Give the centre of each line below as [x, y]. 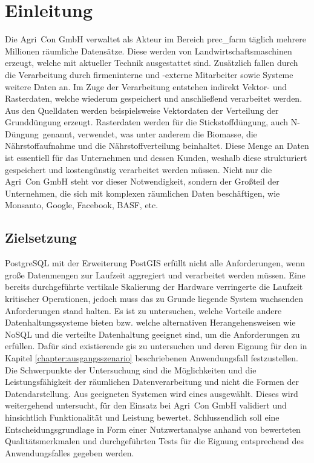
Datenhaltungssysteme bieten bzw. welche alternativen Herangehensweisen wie [150, 322]
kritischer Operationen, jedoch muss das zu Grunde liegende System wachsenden [154, 299]
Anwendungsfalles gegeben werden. [70, 452]
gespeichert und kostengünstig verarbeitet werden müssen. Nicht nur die [139, 169]
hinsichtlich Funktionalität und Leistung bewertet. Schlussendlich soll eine [142, 417]
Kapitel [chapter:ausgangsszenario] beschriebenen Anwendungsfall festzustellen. [152, 357]
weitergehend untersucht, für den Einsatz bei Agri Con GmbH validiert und [146, 405]
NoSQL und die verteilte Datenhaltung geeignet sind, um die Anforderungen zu [152, 334]
